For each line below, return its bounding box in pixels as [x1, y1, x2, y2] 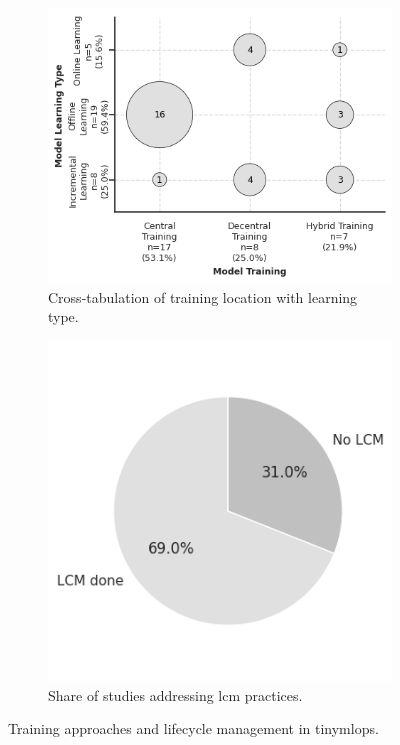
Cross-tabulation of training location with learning [48, 286, 358, 307]
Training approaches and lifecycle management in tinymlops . [8, 718, 379, 739]
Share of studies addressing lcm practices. [48, 684, 303, 705]
